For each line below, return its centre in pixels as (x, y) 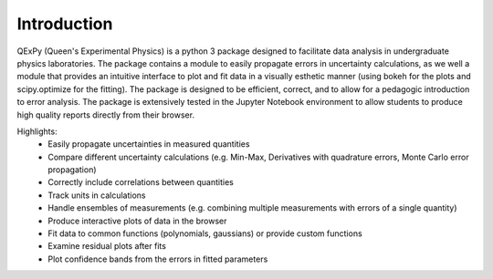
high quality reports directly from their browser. (106, 115)
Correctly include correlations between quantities (141, 182)
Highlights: (37, 131)
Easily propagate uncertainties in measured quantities (149, 144)
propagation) (72, 170)
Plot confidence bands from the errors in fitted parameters (158, 259)
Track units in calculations (97, 195)
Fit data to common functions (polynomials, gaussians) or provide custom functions (205, 233)
